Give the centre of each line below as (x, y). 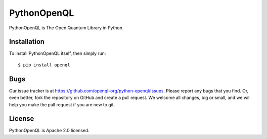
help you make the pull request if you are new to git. (62, 104)
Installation (27, 42)
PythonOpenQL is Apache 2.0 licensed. (49, 131)
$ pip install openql (44, 65)
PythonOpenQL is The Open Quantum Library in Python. (66, 28)
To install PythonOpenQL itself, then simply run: (58, 53)
